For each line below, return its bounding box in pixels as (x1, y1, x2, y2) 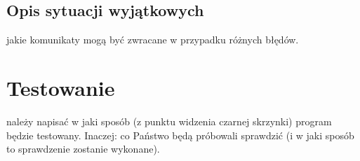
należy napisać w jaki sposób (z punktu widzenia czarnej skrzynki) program (6, 113, 332, 128)
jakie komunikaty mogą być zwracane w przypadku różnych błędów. (6, 32, 299, 47)
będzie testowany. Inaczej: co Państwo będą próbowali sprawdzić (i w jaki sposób (6, 127, 354, 142)
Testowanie (6, 73, 115, 101)
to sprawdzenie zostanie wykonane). (6, 141, 160, 156)
